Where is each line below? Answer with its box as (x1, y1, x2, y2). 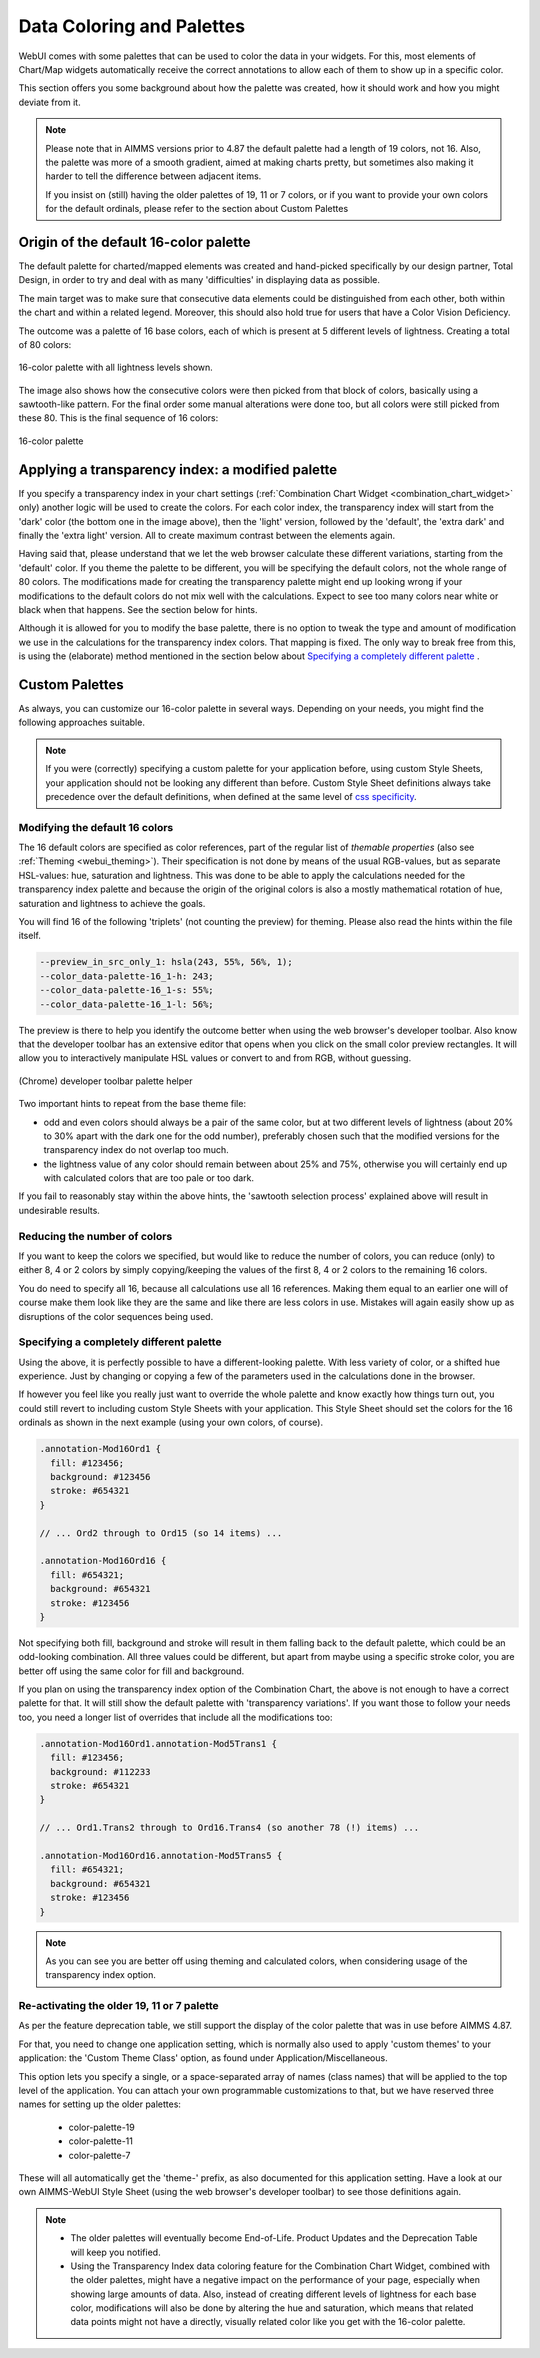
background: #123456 (50, 1471, 151, 1483)
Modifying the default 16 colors (18, 820, 174, 834)
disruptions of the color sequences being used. (18, 1310, 214, 1322)
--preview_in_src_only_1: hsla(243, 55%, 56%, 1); (39, 956, 294, 968)
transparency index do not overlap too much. (43, 1144, 229, 1156)
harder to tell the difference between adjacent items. (45, 170, 262, 182)
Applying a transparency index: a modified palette (18, 461, 338, 478)
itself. (18, 930, 42, 942)
